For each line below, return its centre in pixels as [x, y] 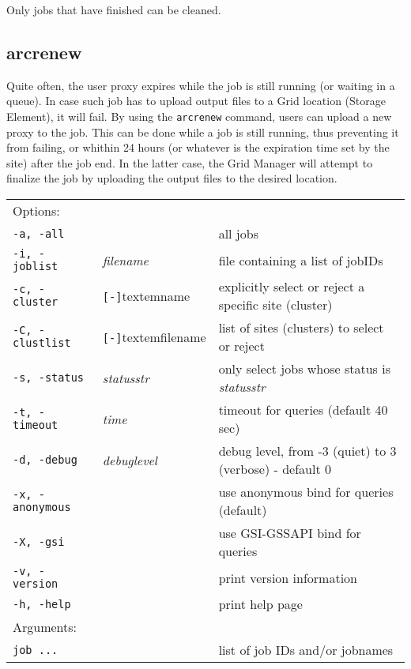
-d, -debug [45, 460]
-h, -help [42, 604]
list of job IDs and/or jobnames [306, 650]
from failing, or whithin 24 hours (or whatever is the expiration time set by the [198, 147]
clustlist [42, 343]
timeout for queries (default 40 [303, 410]
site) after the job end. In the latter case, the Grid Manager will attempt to [190, 162]
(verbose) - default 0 [275, 469]
